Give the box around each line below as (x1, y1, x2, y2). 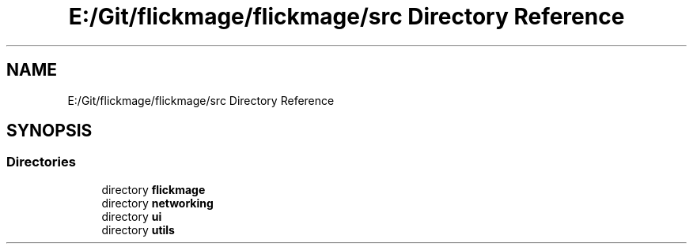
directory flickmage (101, 182, 206, 196)
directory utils (101, 222, 175, 237)
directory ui (101, 209, 162, 223)
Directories (6, 154, 76, 170)
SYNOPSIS (6, 121, 93, 141)
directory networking (101, 196, 214, 210)
